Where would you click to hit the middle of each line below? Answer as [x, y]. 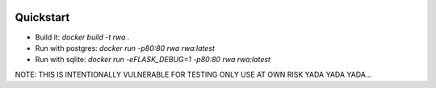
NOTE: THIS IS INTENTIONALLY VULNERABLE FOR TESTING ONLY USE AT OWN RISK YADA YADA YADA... [193, 74]
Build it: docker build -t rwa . [82, 37]
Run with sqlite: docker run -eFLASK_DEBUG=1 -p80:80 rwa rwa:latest [153, 60]
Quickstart [42, 17]
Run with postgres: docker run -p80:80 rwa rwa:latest [125, 48]
